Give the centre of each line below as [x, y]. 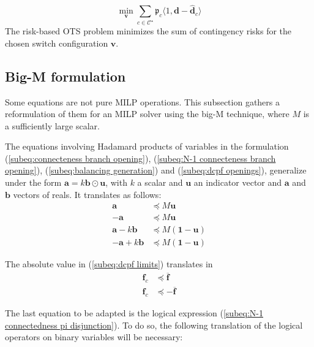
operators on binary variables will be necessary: [94, 337]
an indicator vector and [238, 182]
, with [116, 182]
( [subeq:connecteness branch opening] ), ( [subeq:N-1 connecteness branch [140, 158]
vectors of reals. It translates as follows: [87, 194]
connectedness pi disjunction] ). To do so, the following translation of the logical [154, 325]
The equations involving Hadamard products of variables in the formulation [147, 146]
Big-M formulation [65, 76]
